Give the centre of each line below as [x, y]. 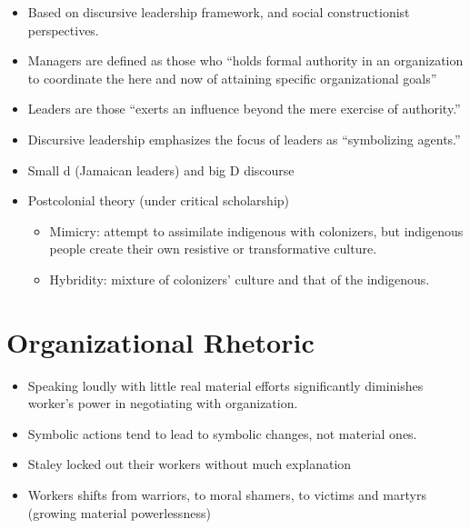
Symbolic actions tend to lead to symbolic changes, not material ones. [222, 433]
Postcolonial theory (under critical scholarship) [159, 200]
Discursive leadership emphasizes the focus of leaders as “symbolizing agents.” [244, 139]
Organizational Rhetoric [160, 341]
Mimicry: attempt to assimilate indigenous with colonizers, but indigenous [256, 230]
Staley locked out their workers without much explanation [190, 464]
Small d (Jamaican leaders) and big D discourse [161, 170]
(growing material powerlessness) [119, 512]
